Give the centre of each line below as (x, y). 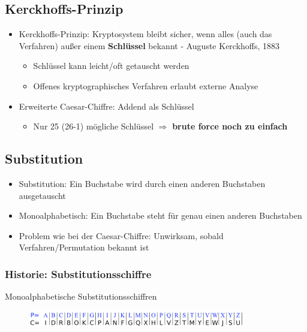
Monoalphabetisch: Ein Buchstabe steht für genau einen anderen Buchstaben (160, 215)
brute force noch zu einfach (230, 126)
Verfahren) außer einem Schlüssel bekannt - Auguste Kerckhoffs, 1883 (149, 45)
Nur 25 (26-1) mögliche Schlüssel (94, 126)
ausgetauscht (42, 195)
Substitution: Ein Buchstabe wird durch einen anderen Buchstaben (142, 183)
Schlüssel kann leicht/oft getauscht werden (111, 66)
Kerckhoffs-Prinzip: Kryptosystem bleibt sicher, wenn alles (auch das (145, 34)
